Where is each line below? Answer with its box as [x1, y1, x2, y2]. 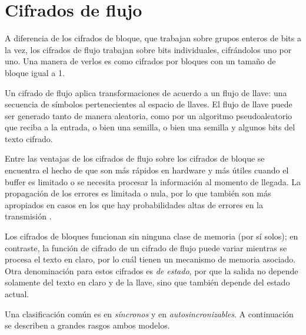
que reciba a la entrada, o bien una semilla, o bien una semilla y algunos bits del [5, 121, 295, 133]
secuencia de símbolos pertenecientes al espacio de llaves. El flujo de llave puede [5, 98, 292, 110]
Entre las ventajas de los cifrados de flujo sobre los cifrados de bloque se [5, 152, 265, 165]
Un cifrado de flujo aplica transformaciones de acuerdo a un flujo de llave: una [5, 86, 287, 98]
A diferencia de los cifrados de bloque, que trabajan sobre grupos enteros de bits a [5, 32, 301, 44]
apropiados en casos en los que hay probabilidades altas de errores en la [5, 198, 263, 211]
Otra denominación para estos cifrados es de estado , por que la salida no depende [5, 264, 298, 277]
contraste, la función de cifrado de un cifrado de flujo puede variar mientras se [5, 241, 287, 254]
